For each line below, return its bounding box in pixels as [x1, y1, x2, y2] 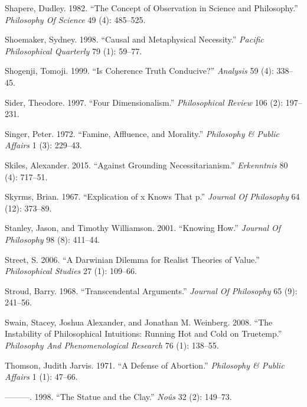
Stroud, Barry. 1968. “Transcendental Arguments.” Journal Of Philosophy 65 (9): [5, 284, 298, 297]
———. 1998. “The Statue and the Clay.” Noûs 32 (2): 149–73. [5, 390, 232, 402]
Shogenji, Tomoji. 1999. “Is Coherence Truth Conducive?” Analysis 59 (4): [5, 64, 274, 77]
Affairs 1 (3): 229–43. [5, 139, 82, 151]
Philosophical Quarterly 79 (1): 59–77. [5, 44, 142, 57]
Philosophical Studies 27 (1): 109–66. [5, 265, 137, 277]
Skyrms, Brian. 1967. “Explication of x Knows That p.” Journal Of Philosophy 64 [5, 190, 300, 203]
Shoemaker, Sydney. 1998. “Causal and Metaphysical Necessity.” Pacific [5, 33, 264, 45]
